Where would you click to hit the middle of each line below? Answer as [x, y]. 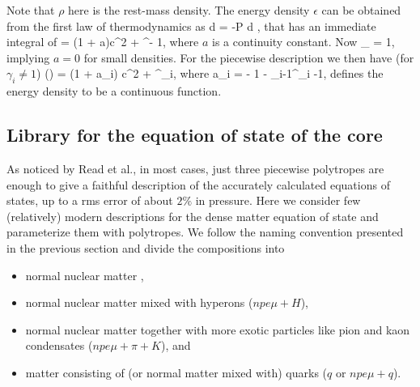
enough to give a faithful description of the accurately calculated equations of [198, 184]
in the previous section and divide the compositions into [146, 247]
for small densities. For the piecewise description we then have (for [249, 57]
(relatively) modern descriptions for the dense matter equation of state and [193, 216]
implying [28, 57]
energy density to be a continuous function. [114, 91]
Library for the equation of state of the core [195, 135]
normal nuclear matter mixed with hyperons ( [139, 302]
